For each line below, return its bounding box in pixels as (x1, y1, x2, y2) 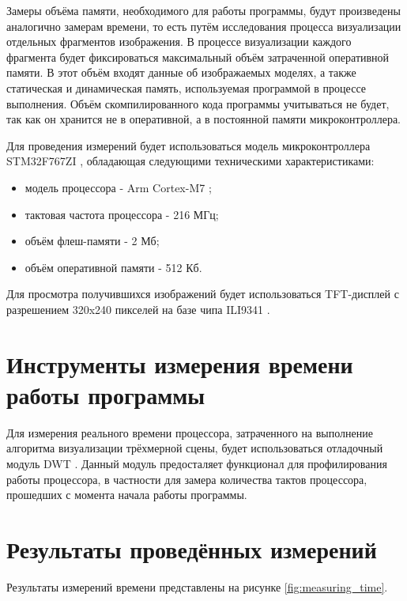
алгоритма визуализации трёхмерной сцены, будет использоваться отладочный (6, 440, 383, 456)
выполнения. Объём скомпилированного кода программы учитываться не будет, (6, 95, 390, 112)
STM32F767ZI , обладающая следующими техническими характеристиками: (6, 153, 375, 169)
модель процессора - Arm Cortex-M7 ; (24, 179, 212, 195)
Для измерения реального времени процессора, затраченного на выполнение (6, 424, 373, 440)
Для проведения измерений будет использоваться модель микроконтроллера (6, 137, 371, 153)
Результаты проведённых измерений (6, 532, 377, 565)
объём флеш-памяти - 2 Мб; (24, 232, 160, 249)
